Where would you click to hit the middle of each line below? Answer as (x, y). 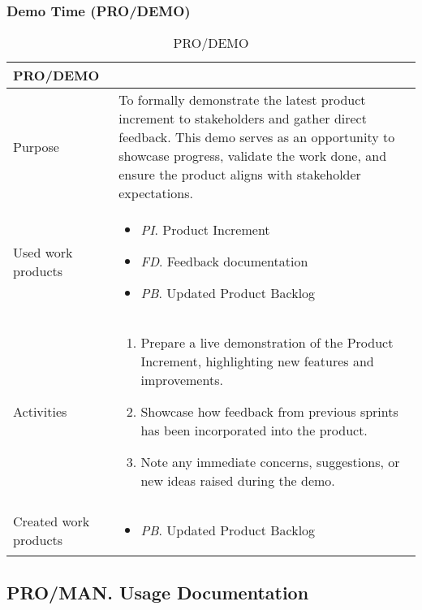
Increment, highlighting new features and (257, 361)
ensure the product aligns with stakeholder (240, 175)
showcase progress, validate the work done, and (253, 156)
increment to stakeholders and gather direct (243, 119)
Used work (43, 252)
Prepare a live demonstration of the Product (267, 343)
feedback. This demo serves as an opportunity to (257, 137)
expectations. (156, 193)
